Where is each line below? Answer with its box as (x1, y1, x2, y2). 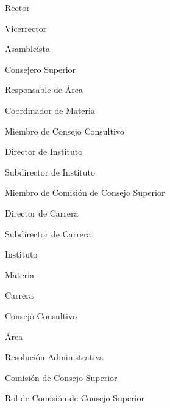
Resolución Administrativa (5, 351, 104, 363)
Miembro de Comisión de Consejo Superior (5, 186, 165, 199)
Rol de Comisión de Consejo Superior (5, 391, 145, 404)
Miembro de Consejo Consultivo (5, 124, 124, 137)
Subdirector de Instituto (5, 165, 95, 178)
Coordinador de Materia (5, 103, 95, 116)
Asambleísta (5, 42, 51, 55)
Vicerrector (5, 21, 47, 34)
